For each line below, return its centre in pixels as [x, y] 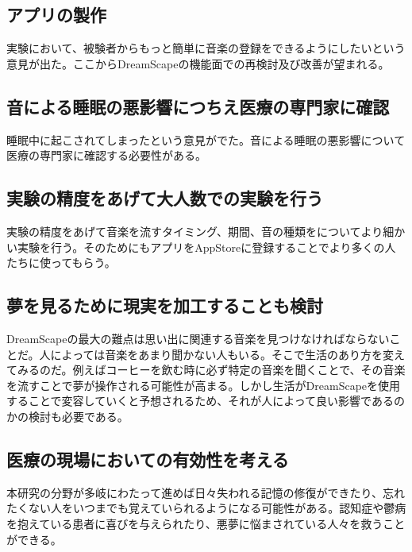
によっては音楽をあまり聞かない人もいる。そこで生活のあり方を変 [222, 354]
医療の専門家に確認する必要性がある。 [106, 155]
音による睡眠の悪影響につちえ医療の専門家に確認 [198, 106]
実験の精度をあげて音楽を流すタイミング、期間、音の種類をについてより [195, 231]
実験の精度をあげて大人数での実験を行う [165, 198]
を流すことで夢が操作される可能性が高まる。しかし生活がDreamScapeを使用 [204, 385]
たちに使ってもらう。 [61, 262]
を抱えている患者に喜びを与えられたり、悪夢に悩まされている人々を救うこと [206, 523]
